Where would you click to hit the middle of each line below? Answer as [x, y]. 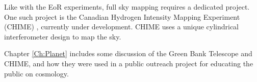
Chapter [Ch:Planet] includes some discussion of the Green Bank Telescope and [128, 53]
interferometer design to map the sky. [63, 36]
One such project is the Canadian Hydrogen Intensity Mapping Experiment [122, 16]
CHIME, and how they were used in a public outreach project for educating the [129, 63]
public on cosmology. [36, 73]
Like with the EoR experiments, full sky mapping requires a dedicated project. [127, 7]
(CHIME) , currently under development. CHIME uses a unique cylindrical [122, 27]
